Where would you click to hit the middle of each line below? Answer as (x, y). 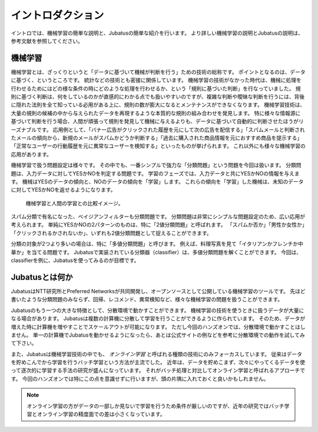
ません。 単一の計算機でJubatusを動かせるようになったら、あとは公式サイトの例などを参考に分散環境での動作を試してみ (158, 335)
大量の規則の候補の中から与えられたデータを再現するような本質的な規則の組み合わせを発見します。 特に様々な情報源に (156, 113)
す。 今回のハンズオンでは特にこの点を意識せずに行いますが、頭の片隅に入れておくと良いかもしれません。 (140, 378)
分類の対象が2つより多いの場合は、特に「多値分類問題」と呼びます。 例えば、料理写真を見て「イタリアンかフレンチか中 (157, 244)
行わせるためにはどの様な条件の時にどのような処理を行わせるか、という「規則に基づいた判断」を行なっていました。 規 (156, 88)
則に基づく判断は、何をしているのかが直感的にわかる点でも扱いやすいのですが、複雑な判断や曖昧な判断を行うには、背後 (158, 97)
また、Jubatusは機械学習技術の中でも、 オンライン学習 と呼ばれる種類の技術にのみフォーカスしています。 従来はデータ (157, 354)
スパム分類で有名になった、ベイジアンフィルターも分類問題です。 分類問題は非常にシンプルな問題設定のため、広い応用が (158, 217)
